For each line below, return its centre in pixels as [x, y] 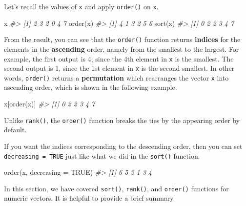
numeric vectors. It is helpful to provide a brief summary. [90, 198]
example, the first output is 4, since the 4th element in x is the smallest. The [119, 58]
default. [15, 130]
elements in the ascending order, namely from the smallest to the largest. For [122, 49]
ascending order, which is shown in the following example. [91, 87]
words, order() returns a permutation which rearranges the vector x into [116, 77]
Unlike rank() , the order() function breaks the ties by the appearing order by [122, 120]
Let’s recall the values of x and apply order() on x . [81, 6]
